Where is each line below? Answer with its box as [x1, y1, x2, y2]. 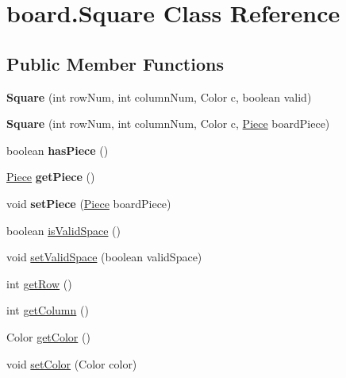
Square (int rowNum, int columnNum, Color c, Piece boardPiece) [6, 115, 330, 132]
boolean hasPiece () [6, 141, 109, 158]
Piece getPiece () [6, 168, 95, 185]
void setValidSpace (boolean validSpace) [6, 249, 202, 265]
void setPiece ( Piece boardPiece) [6, 195, 171, 211]
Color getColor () [6, 328, 90, 345]
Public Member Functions [6, 51, 224, 75]
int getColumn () [6, 302, 89, 318]
